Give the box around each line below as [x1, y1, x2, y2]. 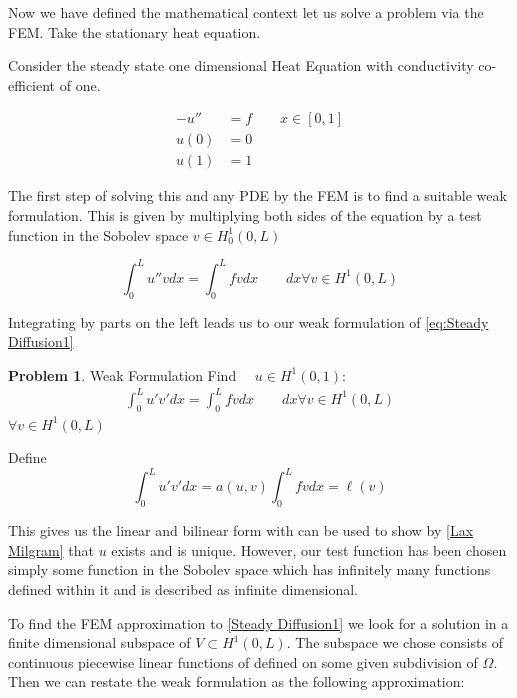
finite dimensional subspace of [8, 632, 191, 653]
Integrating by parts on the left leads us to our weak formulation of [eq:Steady [8, 311, 489, 332]
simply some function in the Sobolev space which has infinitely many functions [8, 559, 491, 580]
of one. [59, 74, 101, 95]
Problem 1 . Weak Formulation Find [8, 364, 237, 385]
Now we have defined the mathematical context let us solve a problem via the [8, 2, 484, 22]
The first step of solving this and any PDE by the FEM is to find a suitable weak [8, 185, 507, 206]
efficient [8, 74, 56, 95]
